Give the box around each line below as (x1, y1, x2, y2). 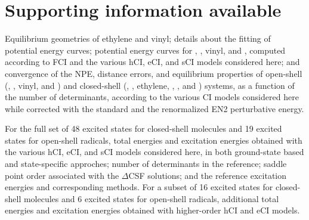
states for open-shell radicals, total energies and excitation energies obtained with (5, 134, 302, 146)
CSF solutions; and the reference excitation (128, 169, 287, 181)
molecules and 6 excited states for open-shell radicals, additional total (23, 192, 279, 204)
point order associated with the (5, 169, 119, 181)
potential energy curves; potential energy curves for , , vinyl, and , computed (5, 44, 286, 56)
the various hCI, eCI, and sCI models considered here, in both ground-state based (5, 145, 304, 158)
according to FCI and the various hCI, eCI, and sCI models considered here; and (5, 55, 300, 68)
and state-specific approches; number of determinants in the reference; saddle (5, 157, 287, 170)
